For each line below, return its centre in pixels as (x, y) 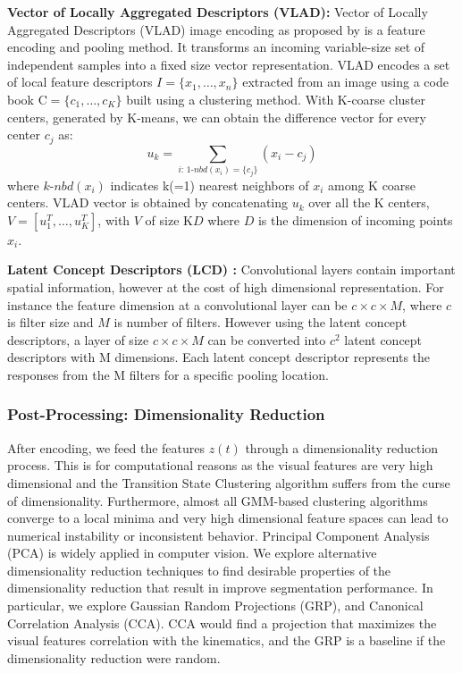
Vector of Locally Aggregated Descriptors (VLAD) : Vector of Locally (218, 12)
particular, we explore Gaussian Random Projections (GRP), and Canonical (215, 606)
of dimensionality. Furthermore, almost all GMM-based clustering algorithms (218, 500)
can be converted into (267, 339)
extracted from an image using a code (345, 82)
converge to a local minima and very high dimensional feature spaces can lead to (228, 518)
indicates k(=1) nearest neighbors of (210, 185)
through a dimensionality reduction (342, 447)
